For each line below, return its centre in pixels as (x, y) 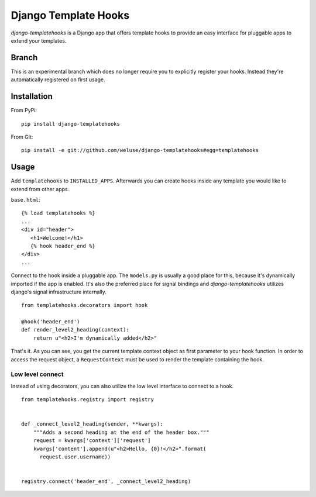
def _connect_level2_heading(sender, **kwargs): (92, 424)
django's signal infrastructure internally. (59, 292)
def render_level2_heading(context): (75, 330)
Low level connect (37, 374)
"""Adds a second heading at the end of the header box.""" (121, 432)
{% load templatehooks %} (59, 213)
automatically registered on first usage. (58, 80)
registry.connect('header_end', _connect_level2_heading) (106, 482)
